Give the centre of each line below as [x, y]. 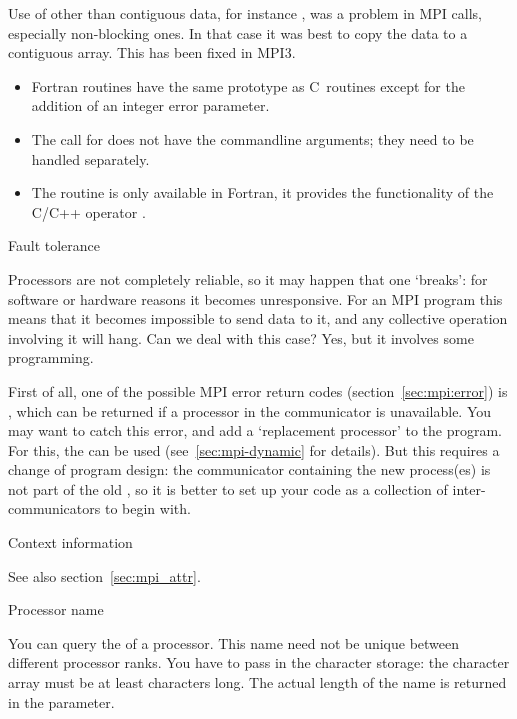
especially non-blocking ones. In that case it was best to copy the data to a [238, 32]
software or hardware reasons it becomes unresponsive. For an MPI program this [255, 298]
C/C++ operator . [88, 211]
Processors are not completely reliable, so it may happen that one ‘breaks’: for [248, 278]
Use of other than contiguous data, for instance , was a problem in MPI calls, [245, 13]
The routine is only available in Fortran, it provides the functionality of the [262, 192]
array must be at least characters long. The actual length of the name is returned [257, 682]
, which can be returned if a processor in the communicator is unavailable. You [250, 410]
